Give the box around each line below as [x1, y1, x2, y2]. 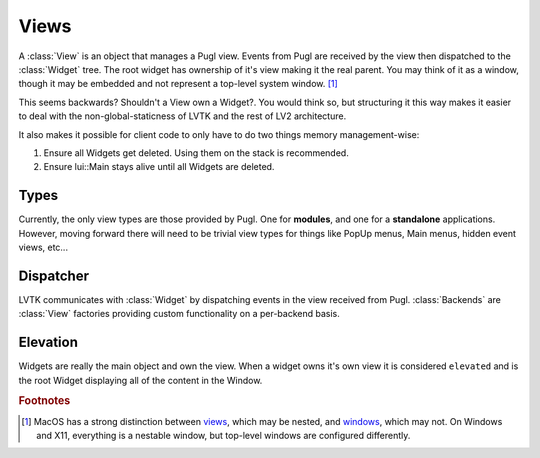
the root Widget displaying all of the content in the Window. [18, 374, 263, 386]
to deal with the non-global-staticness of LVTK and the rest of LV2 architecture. [18, 110, 347, 122]
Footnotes [18, 394, 71, 408]
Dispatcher [18, 267, 90, 284]
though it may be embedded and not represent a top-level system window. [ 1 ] [18, 78, 339, 90]
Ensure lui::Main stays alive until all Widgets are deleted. [43, 161, 275, 173]
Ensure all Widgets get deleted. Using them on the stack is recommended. [43, 146, 349, 159]
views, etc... [18, 241, 69, 253]
